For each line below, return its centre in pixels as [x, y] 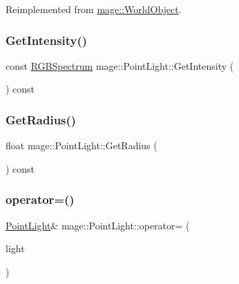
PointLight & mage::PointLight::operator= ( [98, 225]
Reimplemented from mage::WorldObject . [94, 9]
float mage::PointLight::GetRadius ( [82, 145]
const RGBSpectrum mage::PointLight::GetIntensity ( [120, 65]
